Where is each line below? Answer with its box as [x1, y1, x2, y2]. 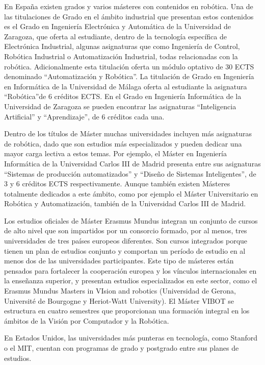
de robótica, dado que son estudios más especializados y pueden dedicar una [4, 138, 242, 149]
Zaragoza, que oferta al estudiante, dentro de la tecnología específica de [4, 31, 227, 41]
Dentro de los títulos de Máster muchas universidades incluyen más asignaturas [4, 128, 252, 139]
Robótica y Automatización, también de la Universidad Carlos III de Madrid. [4, 198, 246, 209]
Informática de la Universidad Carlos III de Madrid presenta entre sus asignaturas [4, 158, 261, 168]
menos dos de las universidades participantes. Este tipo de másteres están [4, 255, 234, 266]
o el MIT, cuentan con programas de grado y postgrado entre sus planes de [4, 343, 239, 353]
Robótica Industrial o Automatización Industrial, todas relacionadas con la [4, 51, 238, 61]
